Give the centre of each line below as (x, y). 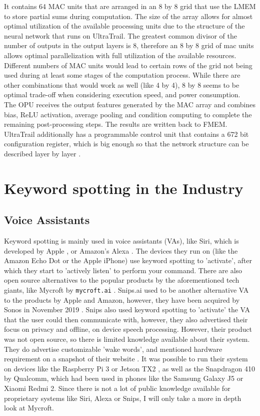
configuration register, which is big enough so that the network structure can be (126, 144)
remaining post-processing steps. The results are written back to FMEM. (116, 124)
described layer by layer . (42, 153)
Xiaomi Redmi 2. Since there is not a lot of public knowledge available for (117, 388)
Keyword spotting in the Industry (124, 188)
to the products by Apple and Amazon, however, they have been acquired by (122, 299)
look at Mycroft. (29, 408)
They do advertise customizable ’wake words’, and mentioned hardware (113, 349)
